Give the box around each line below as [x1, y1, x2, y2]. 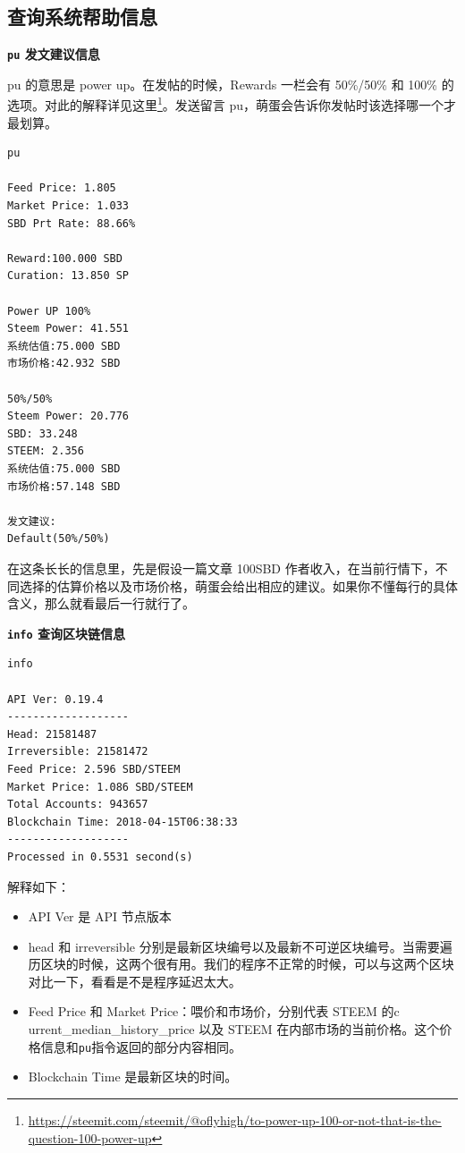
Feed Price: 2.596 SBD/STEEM [7, 762, 181, 776]
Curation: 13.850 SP [7, 269, 130, 283]
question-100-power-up [28, 1128, 152, 1147]
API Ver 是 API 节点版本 [28, 907, 172, 926]
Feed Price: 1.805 [7, 182, 116, 195]
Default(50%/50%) [7, 532, 110, 546]
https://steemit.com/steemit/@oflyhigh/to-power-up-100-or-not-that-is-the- [28, 1110, 442, 1129]
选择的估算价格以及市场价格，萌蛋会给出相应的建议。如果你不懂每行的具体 [19, 576, 458, 595]
